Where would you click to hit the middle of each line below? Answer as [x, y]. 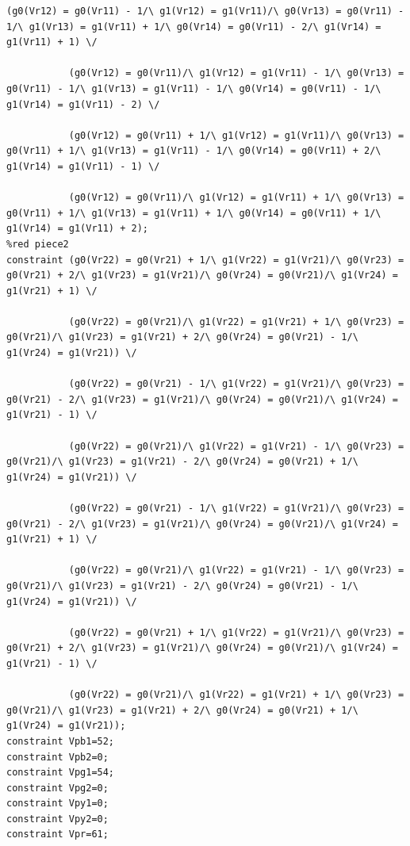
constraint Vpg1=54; [61, 773]
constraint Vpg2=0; [57, 788]
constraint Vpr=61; [57, 835]
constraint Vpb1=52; [61, 741]
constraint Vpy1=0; [57, 804]
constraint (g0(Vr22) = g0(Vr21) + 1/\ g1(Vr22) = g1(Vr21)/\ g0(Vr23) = [205, 260]
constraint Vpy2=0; [57, 819]
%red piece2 [38, 244]
